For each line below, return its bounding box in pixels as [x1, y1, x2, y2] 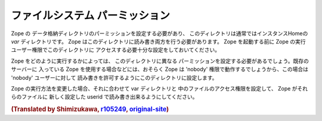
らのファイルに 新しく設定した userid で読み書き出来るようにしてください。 [11, 93, 198, 101]
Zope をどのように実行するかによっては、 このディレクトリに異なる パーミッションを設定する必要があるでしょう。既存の [11, 57, 309, 64]
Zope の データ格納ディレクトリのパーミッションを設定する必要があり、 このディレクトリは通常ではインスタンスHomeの [11, 30, 308, 37]
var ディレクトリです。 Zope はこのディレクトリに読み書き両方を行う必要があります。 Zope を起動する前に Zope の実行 [11, 38, 306, 45]
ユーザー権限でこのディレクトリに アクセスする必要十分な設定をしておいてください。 [11, 46, 221, 54]
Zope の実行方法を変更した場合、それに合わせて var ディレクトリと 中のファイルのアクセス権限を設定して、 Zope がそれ [11, 85, 308, 92]
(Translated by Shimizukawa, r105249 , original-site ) [11, 105, 169, 113]
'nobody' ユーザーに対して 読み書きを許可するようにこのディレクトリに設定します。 [11, 74, 218, 81]
